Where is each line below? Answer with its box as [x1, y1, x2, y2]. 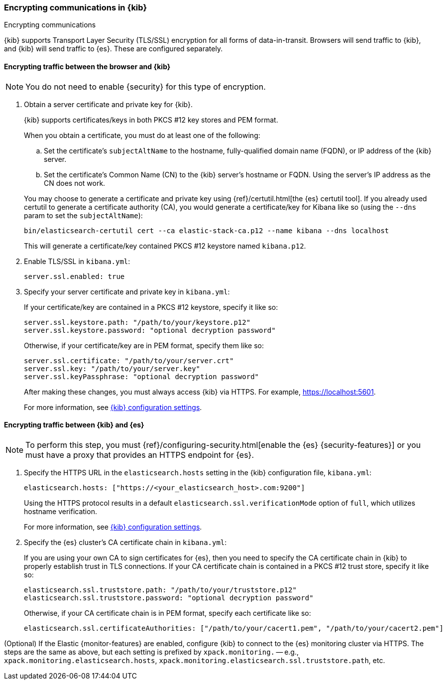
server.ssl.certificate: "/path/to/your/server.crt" [24, 356, 234, 365]
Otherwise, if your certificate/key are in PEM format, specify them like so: [24, 341, 264, 350]
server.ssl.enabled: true [24, 272, 125, 280]
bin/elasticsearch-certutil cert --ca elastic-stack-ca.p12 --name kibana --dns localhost [24, 226, 389, 235]
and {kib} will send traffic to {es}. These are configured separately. [4, 44, 223, 53]
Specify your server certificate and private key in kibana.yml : [24, 287, 230, 296]
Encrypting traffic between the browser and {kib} [4, 62, 171, 71]
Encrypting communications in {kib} [4, 2, 147, 12]
